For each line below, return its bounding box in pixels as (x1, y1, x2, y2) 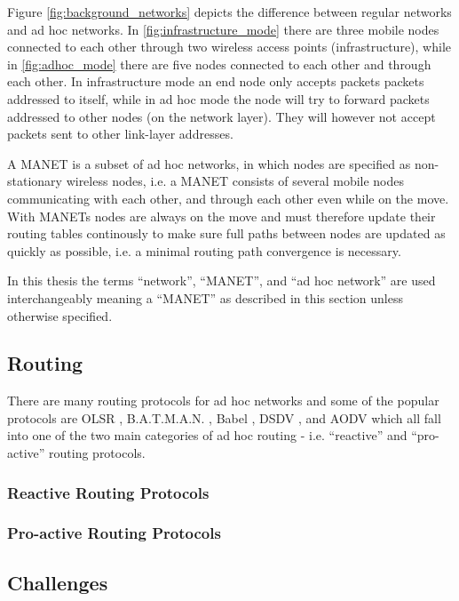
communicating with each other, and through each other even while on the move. (7, 188, 449, 207)
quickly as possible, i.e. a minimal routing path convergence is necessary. (7, 241, 401, 260)
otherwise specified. (7, 306, 113, 325)
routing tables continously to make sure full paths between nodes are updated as (7, 224, 446, 243)
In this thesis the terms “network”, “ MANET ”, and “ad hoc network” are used (7, 271, 436, 290)
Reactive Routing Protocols (7, 481, 210, 503)
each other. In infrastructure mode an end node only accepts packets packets (7, 72, 424, 91)
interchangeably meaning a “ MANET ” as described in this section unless (7, 288, 404, 307)
